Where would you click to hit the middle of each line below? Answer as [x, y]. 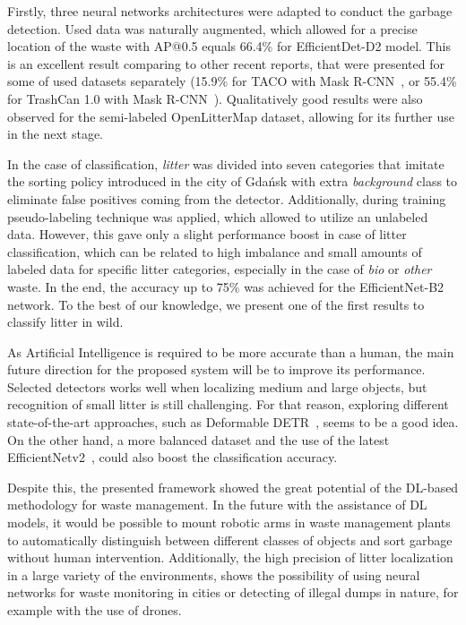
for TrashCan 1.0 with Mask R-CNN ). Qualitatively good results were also [215, 98]
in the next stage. [56, 134]
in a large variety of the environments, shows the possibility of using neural [214, 574]
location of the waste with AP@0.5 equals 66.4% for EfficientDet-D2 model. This [229, 46]
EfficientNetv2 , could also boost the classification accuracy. [173, 457]
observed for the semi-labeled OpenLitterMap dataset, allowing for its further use [231, 116]
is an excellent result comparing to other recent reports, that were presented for [226, 63]
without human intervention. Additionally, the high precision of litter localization [230, 557]
